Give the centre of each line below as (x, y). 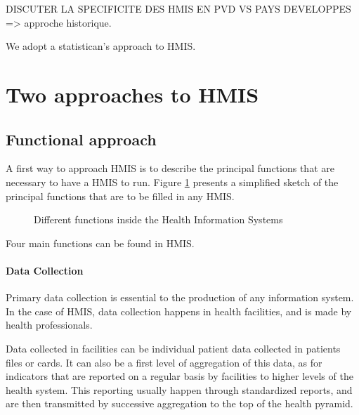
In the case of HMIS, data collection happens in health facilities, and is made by (179, 311)
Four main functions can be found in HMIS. (100, 243)
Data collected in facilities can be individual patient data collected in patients (173, 348)
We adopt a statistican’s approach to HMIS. (101, 46)
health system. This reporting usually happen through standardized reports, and (179, 389)
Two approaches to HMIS (132, 94)
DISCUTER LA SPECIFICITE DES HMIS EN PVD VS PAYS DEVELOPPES (178, 8)
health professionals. (49, 325)
